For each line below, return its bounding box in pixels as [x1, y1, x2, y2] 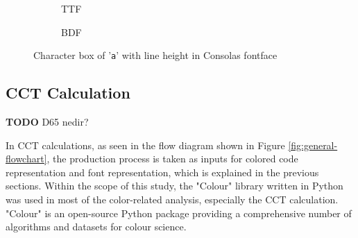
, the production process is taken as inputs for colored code [46, 151, 298, 166]
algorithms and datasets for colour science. [6, 219, 187, 234]
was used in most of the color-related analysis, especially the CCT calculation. [6, 192, 339, 207]
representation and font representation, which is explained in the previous [6, 164, 319, 179]
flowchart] [6, 151, 47, 166]
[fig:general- [288, 137, 338, 152]
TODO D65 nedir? [6, 114, 89, 129]
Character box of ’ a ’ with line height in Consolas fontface [33, 48, 278, 62]
